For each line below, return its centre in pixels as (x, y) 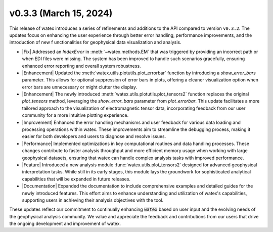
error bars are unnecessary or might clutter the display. (80, 87)
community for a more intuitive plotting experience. (75, 115)
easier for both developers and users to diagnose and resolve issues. (94, 136)
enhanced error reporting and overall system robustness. (81, 66)
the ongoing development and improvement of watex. (65, 224)
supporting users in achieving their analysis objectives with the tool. (93, 200)
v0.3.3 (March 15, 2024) (61, 13)
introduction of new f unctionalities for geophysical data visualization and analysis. (95, 42)
